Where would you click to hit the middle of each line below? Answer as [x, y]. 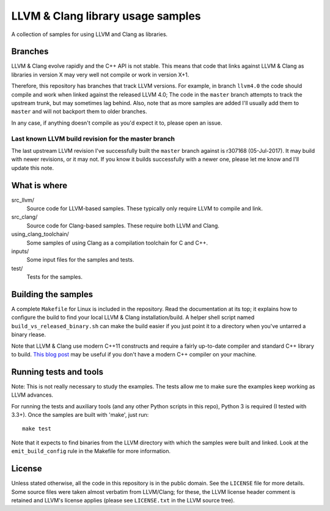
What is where [39, 186]
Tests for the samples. [54, 277]
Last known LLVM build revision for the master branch [93, 139]
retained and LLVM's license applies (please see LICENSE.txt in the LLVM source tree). [123, 500]
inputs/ [20, 251]
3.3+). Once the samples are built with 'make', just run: [80, 415]
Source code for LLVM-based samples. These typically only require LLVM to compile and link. [145, 208]
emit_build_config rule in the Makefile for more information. [91, 451]
